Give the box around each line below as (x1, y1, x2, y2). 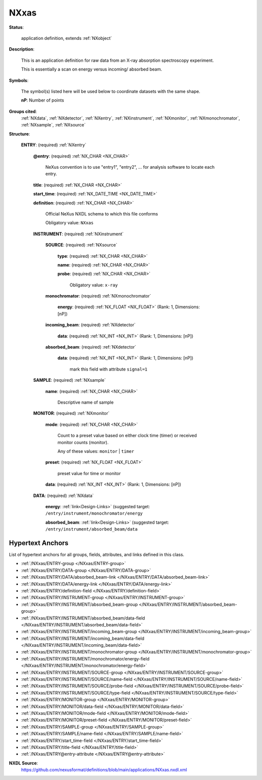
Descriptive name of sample (57, 399, 114, 405)
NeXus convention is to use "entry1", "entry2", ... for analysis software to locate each (45, 164, 215, 170)
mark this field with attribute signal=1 (69, 366, 147, 372)
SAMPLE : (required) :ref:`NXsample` (33, 377, 106, 383)
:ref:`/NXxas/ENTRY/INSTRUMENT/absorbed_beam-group (21, 601, 138, 607)
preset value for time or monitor (57, 470, 121, 476)
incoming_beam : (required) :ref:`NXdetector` (45, 322, 136, 328)
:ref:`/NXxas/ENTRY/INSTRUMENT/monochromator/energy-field (21, 656, 150, 661)
